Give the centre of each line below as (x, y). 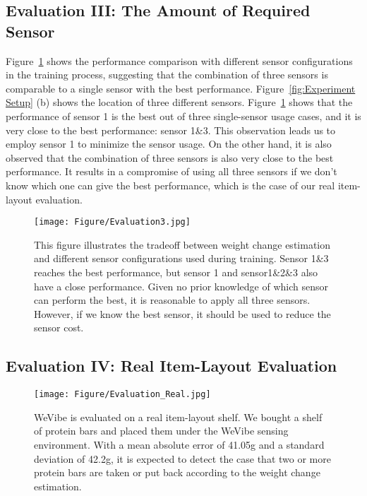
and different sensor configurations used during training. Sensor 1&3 (181, 258)
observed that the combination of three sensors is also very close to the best (170, 157)
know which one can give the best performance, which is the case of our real (170, 185)
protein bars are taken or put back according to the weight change (177, 472)
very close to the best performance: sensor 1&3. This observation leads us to (171, 130)
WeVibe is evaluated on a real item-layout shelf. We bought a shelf (178, 417)
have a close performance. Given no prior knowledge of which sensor (181, 286)
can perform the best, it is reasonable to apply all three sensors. (172, 300)
